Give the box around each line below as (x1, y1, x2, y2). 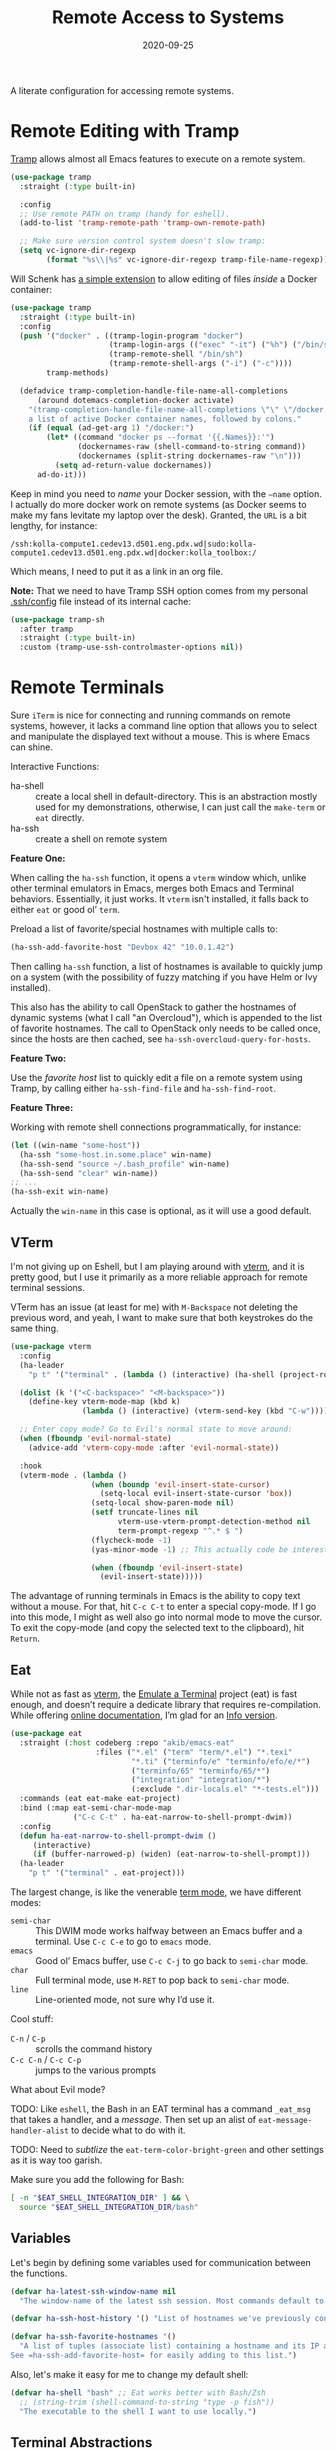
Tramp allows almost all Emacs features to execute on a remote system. (10, 152, 306, 165)
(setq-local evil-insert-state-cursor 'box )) (99, 1489, 293, 1499)
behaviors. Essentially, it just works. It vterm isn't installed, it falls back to (10, 893, 310, 905)
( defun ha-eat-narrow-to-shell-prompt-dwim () (19, 1831, 217, 1841)
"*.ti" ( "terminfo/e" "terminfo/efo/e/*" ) (131, 1756, 311, 1766)
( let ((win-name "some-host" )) (10, 1140, 141, 1150)
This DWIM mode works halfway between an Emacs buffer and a (35, 1925, 303, 1937)
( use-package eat (10, 1729, 83, 1739)
